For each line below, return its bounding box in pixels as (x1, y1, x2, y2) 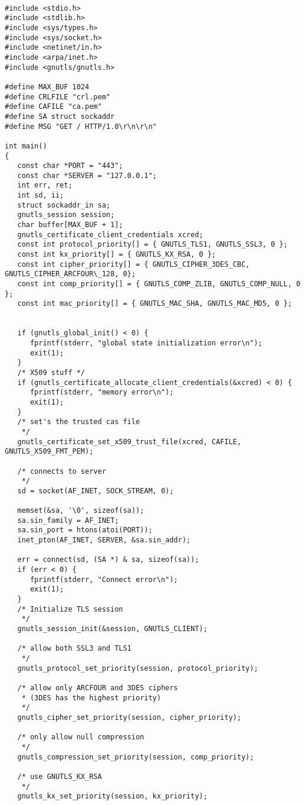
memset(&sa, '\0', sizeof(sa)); (17, 506, 145, 515)
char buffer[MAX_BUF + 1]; (17, 221, 123, 229)
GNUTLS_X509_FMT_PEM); (5, 447, 94, 456)
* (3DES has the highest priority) (21, 693, 161, 702)
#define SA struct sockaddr (5, 112, 115, 121)
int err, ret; (17, 181, 73, 190)
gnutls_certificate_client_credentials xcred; (17, 230, 204, 239)
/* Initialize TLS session (17, 604, 123, 613)
